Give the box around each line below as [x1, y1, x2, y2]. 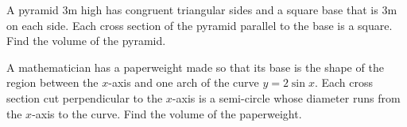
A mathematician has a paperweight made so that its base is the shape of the [6, 58, 384, 75]
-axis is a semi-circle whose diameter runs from [172, 89, 401, 106]
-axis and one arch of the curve [108, 74, 259, 91]
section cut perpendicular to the [6, 89, 163, 106]
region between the [6, 74, 99, 91]
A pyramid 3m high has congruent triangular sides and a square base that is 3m [6, 2, 397, 17]
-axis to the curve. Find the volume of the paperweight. [32, 105, 302, 121]
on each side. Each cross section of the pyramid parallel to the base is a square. [6, 17, 393, 33]
